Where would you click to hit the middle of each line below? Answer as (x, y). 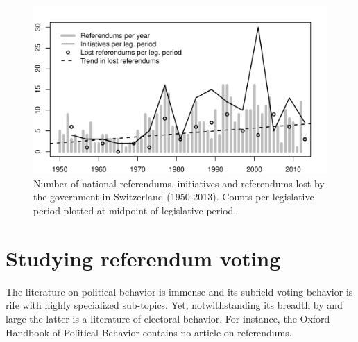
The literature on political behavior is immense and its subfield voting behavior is (179, 291)
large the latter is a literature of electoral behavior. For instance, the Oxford (168, 318)
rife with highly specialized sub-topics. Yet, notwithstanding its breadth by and (174, 305)
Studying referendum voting (143, 258)
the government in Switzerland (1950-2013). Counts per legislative (174, 197)
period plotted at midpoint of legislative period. (135, 210)
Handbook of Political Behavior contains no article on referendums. (149, 332)
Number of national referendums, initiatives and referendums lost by (179, 183)
